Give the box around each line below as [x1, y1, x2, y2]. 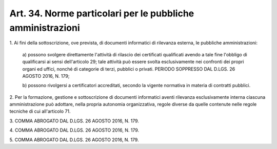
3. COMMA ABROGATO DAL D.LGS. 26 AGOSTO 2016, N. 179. [9, 118, 140, 124]
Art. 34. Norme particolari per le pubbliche [9, 8, 194, 19]
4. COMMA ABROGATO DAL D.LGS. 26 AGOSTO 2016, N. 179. [9, 127, 140, 133]
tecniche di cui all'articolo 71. [9, 108, 71, 115]
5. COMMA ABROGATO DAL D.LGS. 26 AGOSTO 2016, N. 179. [9, 136, 139, 143]
